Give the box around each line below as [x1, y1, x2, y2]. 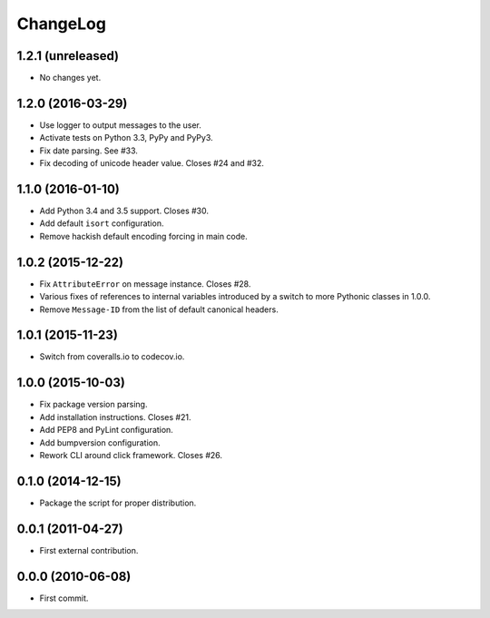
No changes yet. [39, 73, 102, 83]
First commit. [39, 593, 89, 603]
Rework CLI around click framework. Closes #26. [39, 449, 222, 460]
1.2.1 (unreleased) [16, 48, 120, 64]
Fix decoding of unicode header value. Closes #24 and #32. [39, 158, 265, 169]
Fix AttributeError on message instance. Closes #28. [39, 278, 251, 289]
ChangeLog [16, 14, 106, 34]
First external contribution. [39, 544, 139, 555]
